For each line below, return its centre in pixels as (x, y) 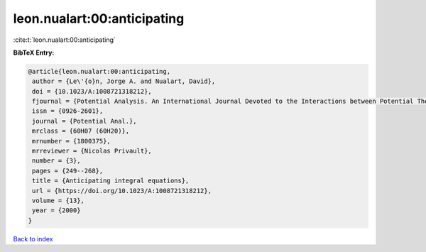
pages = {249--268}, (68, 171)
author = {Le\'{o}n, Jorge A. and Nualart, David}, (124, 81)
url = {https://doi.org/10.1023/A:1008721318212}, (122, 191)
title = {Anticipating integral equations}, (111, 181)
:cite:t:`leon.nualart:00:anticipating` (65, 40)
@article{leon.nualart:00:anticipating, (99, 71)
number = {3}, (56, 161)
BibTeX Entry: (34, 53)
